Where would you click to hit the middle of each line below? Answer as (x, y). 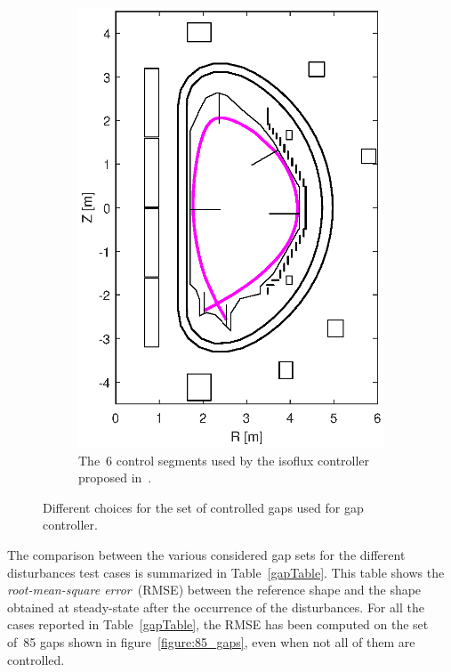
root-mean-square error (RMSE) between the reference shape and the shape (214, 590)
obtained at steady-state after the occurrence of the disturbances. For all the (216, 607)
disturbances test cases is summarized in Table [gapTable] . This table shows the (226, 572)
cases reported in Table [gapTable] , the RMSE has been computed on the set (218, 624)
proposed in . (115, 478)
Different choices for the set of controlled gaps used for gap (203, 507)
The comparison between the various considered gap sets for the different (206, 554)
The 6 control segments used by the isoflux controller (224, 460)
